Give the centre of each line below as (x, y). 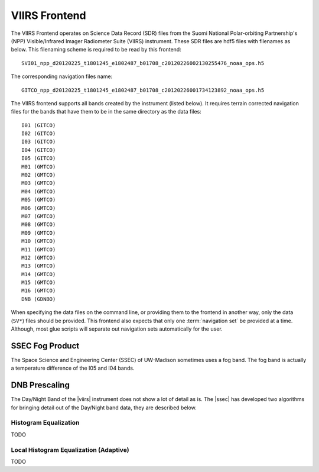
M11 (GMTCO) (39, 249)
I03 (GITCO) (39, 142)
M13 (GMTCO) (39, 266)
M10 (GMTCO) (39, 241)
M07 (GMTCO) (39, 216)
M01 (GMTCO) (39, 167)
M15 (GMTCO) (39, 283)
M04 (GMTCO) (39, 191)
